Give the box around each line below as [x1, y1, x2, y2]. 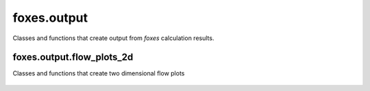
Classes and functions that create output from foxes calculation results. [12, 34, 214, 42]
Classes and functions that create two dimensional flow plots [12, 69, 185, 77]
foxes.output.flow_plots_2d [12, 52, 134, 63]
